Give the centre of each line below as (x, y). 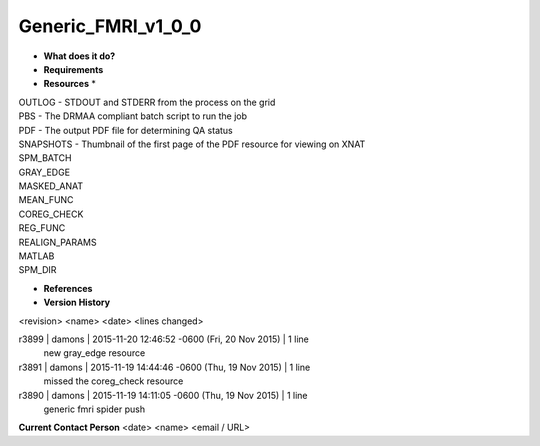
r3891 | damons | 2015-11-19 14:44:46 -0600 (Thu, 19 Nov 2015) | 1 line (164, 367)
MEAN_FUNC (46, 200)
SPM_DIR (37, 270)
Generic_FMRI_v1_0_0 (110, 26)
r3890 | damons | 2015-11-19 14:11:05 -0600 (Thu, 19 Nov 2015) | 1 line (163, 395)
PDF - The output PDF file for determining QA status (126, 130)
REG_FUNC (42, 228)
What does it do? (79, 56)
